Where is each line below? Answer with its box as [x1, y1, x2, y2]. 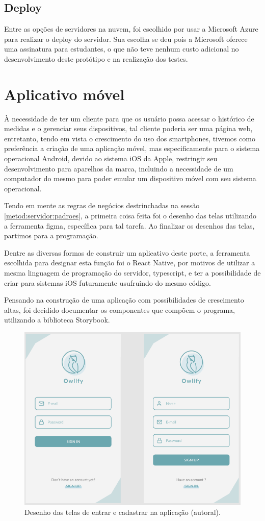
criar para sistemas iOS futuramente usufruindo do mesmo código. [4, 277, 211, 288]
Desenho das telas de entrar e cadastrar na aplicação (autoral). [24, 507, 221, 517]
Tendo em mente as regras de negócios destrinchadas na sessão [4, 200, 200, 211]
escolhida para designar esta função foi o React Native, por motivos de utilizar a [4, 257, 255, 268]
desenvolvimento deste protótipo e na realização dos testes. [4, 53, 188, 64]
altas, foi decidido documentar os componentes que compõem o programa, [4, 304, 235, 315]
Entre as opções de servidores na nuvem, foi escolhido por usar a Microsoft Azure [4, 23, 258, 34]
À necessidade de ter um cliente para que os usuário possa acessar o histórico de [4, 113, 254, 123]
